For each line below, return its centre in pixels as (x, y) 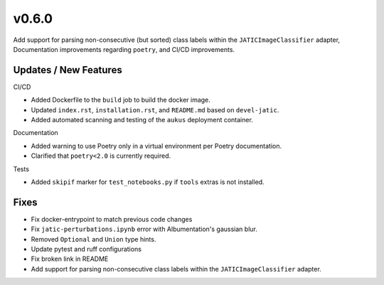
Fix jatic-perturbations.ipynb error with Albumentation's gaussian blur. (144, 229)
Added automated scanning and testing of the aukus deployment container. (142, 120)
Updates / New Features (68, 70)
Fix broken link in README (70, 259)
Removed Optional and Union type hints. (94, 239)
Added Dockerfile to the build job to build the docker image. (121, 100)
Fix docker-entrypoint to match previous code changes (112, 219)
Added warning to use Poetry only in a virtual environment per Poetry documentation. (156, 146)
